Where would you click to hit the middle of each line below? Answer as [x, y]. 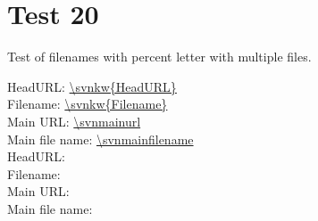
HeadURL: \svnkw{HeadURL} [92, 86]
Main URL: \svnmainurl [74, 121]
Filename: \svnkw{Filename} [88, 104]
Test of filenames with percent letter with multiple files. [159, 57]
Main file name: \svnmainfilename [100, 139]
